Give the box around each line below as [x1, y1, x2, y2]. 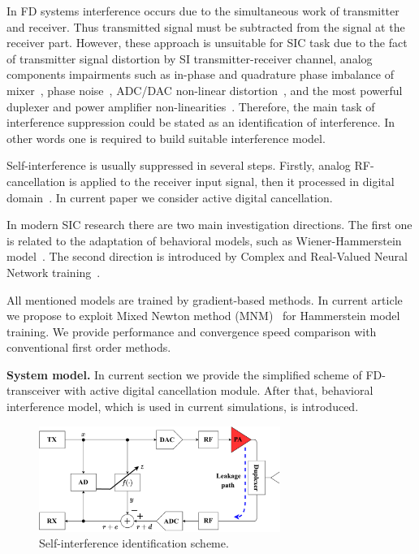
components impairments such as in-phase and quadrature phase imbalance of [6, 66, 394, 83]
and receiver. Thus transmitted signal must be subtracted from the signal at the [6, 18, 405, 35]
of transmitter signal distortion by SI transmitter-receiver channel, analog [6, 50, 373, 67]
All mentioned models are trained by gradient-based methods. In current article [6, 291, 403, 308]
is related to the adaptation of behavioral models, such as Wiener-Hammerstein [6, 232, 402, 249]
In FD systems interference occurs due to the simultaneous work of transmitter [6, 2, 400, 19]
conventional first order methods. [6, 339, 171, 356]
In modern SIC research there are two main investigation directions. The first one [6, 216, 413, 233]
